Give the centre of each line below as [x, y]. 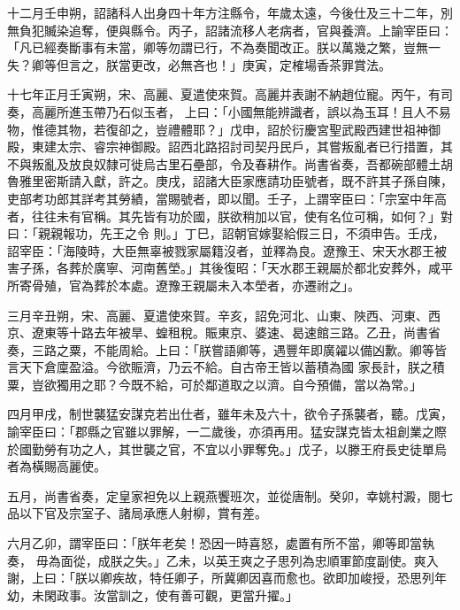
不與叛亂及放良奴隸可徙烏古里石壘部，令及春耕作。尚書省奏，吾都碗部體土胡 [230, 163]
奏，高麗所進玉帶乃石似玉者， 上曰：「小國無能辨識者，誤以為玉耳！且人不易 [229, 111]
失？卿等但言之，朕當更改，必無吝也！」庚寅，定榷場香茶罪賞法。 [199, 64]
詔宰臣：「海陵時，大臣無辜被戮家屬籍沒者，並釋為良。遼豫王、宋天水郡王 [221, 250]
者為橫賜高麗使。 [57, 466]
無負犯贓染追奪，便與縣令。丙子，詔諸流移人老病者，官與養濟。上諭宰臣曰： [230, 30]
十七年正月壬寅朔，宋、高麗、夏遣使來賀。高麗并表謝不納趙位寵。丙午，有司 [230, 94]
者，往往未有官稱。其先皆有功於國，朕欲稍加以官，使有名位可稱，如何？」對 [230, 216]
